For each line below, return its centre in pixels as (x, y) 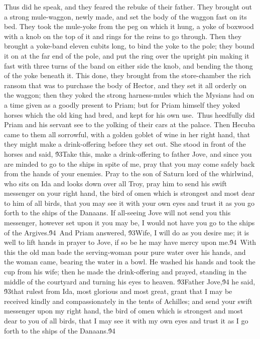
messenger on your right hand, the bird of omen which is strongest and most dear (129, 193)
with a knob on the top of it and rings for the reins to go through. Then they (123, 36)
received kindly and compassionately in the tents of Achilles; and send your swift (128, 301)
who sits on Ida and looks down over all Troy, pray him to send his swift (115, 183)
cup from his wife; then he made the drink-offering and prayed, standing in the (125, 272)
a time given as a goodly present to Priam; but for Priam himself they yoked (122, 104)
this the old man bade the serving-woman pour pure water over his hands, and (125, 252)
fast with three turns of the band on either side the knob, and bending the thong (128, 65)
